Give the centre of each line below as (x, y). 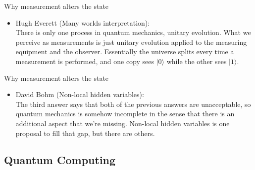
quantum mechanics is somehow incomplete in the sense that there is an (125, 114)
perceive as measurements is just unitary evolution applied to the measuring (131, 42)
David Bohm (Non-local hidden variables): (80, 94)
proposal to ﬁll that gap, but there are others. (85, 133)
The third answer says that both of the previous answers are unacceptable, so (133, 104)
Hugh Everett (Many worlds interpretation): (83, 22)
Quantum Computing (60, 159)
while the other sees (197, 61)
